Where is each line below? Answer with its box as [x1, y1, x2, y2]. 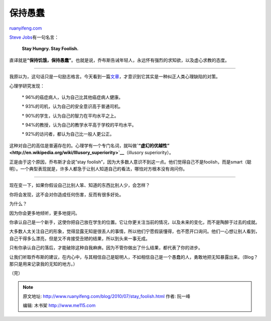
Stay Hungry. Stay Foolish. [22, 46, 79, 52]
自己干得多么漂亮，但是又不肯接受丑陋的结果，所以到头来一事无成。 [9, 235, 150, 241]
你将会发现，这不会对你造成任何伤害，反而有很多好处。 [9, 191, 124, 197]
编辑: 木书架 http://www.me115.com [23, 302, 96, 308]
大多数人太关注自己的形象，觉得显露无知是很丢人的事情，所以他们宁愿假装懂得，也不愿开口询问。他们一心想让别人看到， [9, 229, 260, 235]
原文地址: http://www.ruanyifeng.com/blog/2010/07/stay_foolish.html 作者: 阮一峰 [23, 293, 191, 299]
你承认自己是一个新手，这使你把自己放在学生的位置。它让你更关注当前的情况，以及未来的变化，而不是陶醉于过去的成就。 [9, 219, 260, 225]
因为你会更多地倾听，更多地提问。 [9, 210, 80, 216]
